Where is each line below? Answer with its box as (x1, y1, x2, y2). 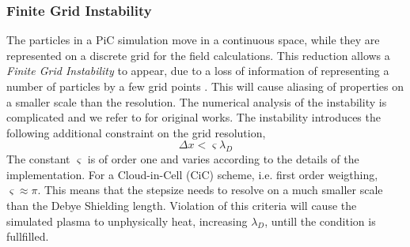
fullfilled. (6, 228, 49, 245)
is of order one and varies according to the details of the (87, 151, 359, 167)
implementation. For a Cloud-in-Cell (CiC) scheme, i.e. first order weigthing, (6, 166, 378, 182)
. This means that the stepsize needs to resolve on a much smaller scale (37, 182, 383, 198)
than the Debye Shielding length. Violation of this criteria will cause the (6, 196, 357, 213)
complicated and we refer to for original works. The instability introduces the (6, 109, 381, 125)
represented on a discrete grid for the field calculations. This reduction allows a (6, 47, 390, 63)
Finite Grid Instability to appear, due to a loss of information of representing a (6, 62, 389, 79)
